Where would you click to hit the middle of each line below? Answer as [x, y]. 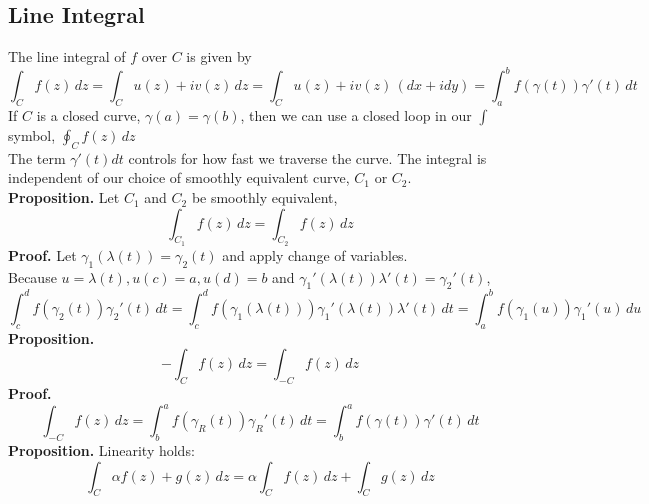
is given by [219, 56]
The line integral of [67, 56]
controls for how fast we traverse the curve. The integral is [307, 157]
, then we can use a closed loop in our [356, 115]
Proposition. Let [64, 197]
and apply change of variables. [315, 254]
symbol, [32, 135]
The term [37, 157]
